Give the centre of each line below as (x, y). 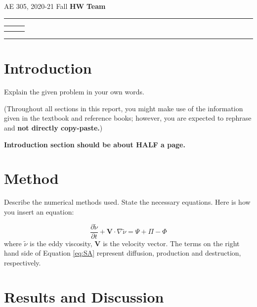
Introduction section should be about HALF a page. (95, 144)
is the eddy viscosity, (61, 243)
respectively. (22, 262)
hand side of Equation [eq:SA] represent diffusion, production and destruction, (123, 253)
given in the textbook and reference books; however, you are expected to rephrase (128, 118)
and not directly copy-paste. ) (53, 128)
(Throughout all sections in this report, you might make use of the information (124, 108)
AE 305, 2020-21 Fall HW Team (55, 6)
